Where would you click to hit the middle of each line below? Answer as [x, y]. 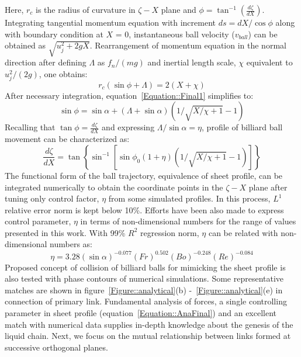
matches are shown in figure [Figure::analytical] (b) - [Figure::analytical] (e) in [144, 290]
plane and [179, 9]
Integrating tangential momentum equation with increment [110, 22]
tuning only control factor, [52, 198]
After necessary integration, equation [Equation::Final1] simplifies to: [129, 95]
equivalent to [269, 62]
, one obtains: [63, 73]
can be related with [243, 232]
